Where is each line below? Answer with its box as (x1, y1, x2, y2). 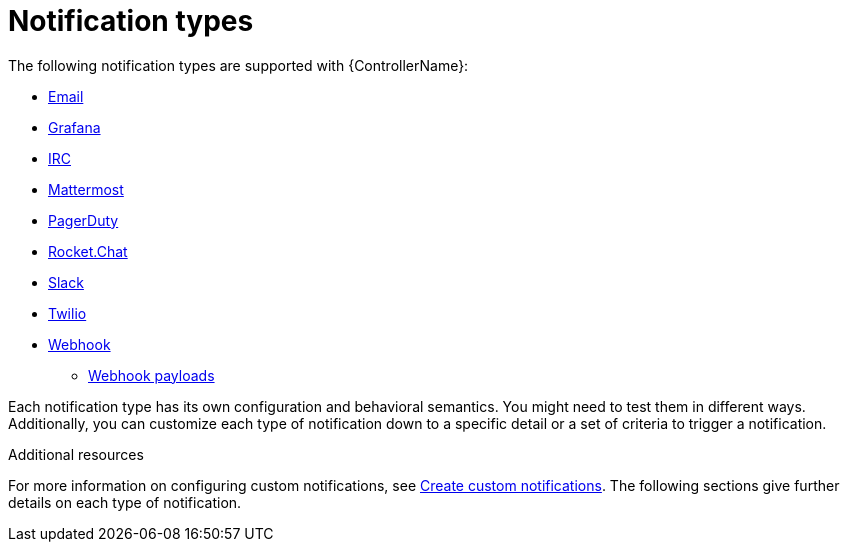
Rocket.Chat (48, 242, 128, 260)
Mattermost (48, 180, 124, 198)
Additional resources (8, 445, 144, 463)
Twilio (48, 304, 87, 322)
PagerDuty (48, 211, 119, 229)
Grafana (48, 118, 101, 136)
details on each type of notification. (8, 493, 242, 511)
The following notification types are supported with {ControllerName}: (8, 56, 469, 74)
